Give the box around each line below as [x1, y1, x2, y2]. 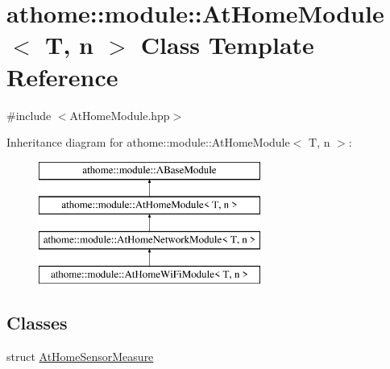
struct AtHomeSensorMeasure [6, 347, 154, 364]
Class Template [140, 28, 314, 61]
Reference [6, 60, 118, 93]
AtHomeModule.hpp [69, 106, 170, 123]
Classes [6, 309, 68, 334]
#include [6, 106, 52, 123]
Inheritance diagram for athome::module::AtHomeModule [6, 134, 290, 151]
